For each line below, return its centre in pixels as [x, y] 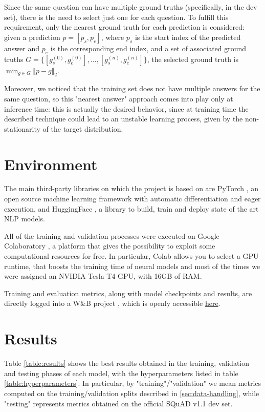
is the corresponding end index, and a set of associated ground [148, 48]
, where [113, 37]
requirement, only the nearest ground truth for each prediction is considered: [124, 27]
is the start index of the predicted [188, 37]
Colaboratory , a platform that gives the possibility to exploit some [110, 246]
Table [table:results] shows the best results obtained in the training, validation [127, 363]
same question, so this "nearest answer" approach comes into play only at [119, 98]
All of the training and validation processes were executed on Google [112, 235]
